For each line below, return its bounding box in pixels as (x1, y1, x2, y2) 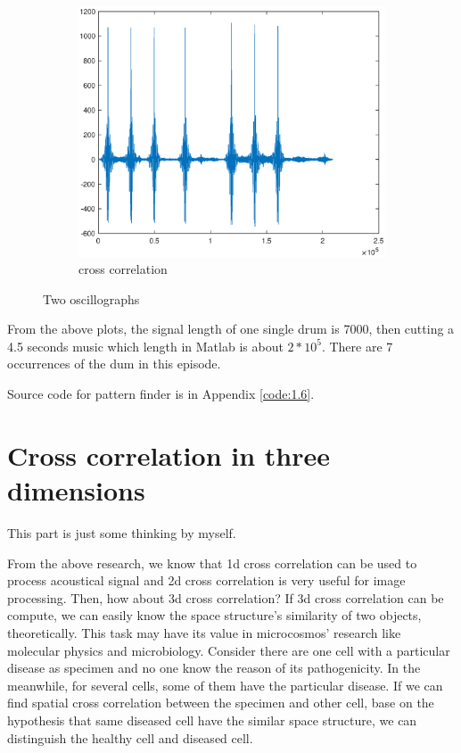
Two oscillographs (43, 289, 140, 308)
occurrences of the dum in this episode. (7, 354, 221, 373)
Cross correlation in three (7, 436, 330, 473)
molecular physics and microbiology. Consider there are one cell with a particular (7, 641, 450, 659)
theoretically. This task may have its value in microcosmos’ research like (7, 623, 401, 641)
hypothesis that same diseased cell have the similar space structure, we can (7, 710, 417, 729)
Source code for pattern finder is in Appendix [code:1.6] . (7, 385, 315, 403)
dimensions (7, 472, 145, 509)
